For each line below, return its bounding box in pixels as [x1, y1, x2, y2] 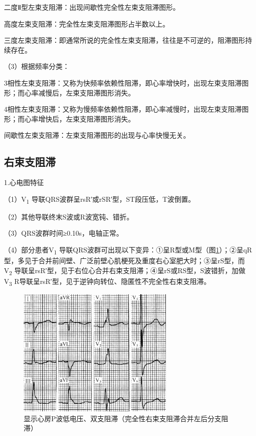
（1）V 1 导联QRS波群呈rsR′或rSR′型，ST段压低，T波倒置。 [4, 193, 195, 205]
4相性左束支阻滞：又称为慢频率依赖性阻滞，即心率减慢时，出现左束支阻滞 [4, 104, 242, 114]
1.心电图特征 [4, 177, 44, 187]
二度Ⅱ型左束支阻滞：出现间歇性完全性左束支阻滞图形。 [4, 2, 180, 12]
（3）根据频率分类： [4, 61, 69, 71]
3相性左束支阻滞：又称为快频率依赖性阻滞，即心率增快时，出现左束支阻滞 [4, 77, 242, 88]
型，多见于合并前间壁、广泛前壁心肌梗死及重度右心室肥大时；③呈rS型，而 [4, 255, 245, 266]
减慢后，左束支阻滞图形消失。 [38, 87, 135, 97]
